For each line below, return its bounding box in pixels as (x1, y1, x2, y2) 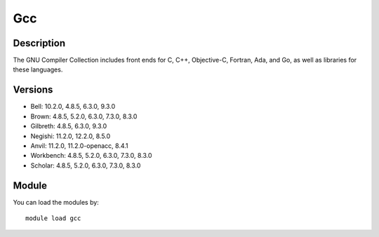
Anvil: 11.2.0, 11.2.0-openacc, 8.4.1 (30, 141, 129, 150)
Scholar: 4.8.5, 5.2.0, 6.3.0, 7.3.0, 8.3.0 (30, 161, 141, 170)
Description (13, 37, 66, 49)
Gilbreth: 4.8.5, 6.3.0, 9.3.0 (30, 122, 107, 130)
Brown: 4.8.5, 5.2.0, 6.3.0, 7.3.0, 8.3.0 (30, 112, 138, 121)
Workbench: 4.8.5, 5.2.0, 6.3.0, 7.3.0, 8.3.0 (30, 151, 152, 160)
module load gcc (25, 215, 81, 222)
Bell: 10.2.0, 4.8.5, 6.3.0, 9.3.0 (30, 102, 116, 111)
